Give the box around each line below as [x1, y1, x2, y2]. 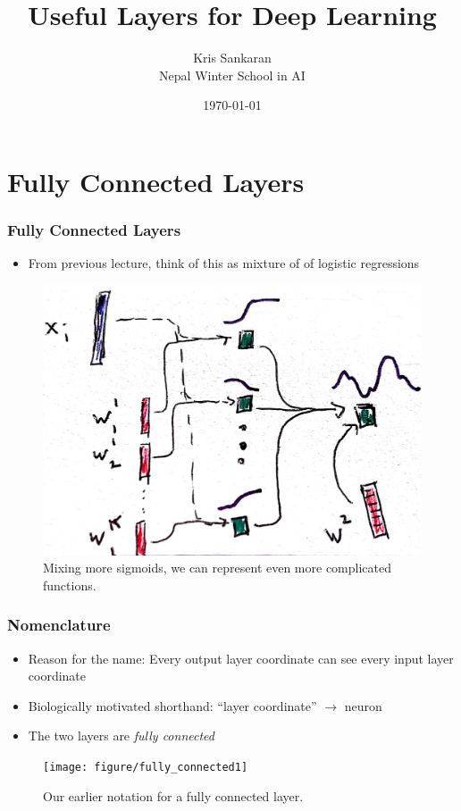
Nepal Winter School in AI [159, 65, 306, 84]
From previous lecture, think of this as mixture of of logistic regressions [28, 254, 420, 272]
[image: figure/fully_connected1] [43, 760, 248, 773]
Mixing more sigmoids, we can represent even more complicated [43, 558, 391, 577]
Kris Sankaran [193, 48, 272, 67]
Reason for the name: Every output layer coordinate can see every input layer [28, 648, 454, 667]
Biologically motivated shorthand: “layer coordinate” [28, 696, 317, 715]
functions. [43, 575, 96, 594]
